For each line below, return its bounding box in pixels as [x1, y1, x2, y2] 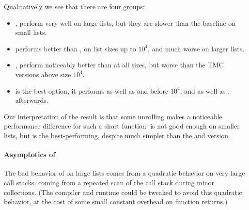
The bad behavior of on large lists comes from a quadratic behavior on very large [4, 168, 245, 178]
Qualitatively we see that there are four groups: [4, 1, 145, 11]
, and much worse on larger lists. [148, 43, 245, 53]
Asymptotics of [4, 149, 56, 160]
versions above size [15, 69, 71, 79]
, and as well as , [180, 85, 230, 96]
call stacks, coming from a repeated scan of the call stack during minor [4, 177, 215, 187]
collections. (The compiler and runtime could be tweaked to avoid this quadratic [4, 187, 242, 197]
